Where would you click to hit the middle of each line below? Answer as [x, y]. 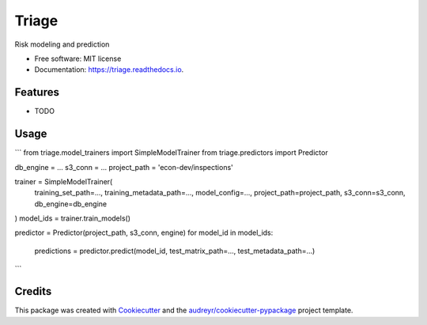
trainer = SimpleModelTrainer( [64, 181]
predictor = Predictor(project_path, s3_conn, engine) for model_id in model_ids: [144, 232]
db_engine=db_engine [71, 204]
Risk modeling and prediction [62, 44]
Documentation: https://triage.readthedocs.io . [109, 70]
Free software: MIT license [78, 59]
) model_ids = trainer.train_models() [72, 218]
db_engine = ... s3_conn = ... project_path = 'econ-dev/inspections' [124, 167]
